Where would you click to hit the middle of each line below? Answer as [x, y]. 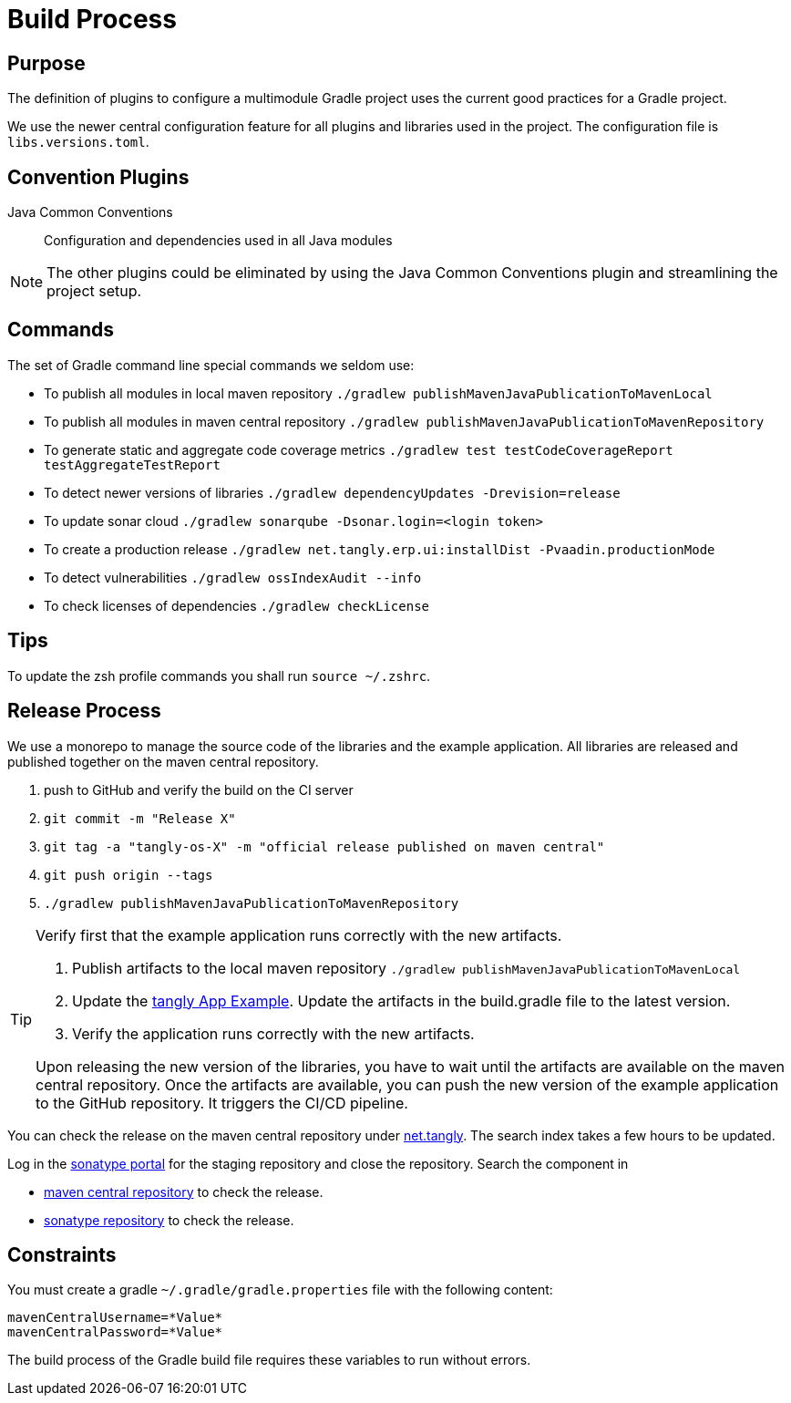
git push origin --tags [128, 875]
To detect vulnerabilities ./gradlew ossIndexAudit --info [233, 577]
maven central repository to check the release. [184, 1192]
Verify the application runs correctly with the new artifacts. [273, 1033]
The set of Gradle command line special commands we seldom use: [211, 365]
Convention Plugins [98, 177]
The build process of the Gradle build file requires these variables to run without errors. [269, 1360]
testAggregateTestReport [132, 464]
